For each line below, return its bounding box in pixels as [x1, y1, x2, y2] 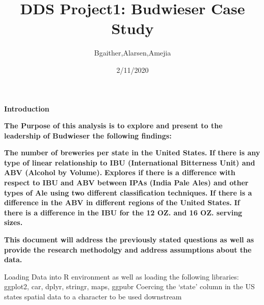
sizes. [4, 217, 23, 228]
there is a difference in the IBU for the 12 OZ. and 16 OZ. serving [4, 207, 243, 217]
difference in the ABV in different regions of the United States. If [4, 197, 240, 208]
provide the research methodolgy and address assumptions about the [4, 244, 252, 255]
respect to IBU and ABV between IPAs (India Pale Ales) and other [4, 177, 249, 188]
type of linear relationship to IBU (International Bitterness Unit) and [4, 157, 255, 168]
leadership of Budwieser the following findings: [4, 130, 172, 141]
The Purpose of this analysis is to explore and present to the [4, 120, 223, 131]
